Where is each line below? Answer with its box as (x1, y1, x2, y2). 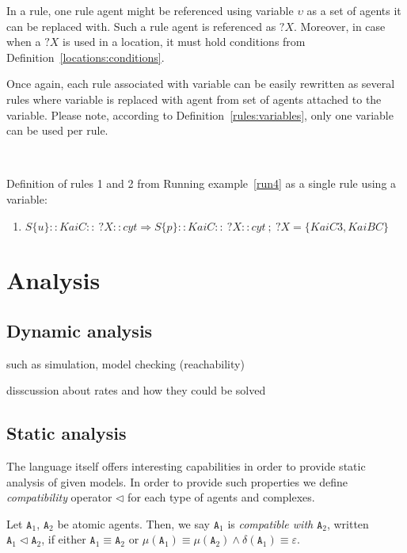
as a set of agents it (306, 2, 401, 18)
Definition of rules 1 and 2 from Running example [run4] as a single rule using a (6, 175, 397, 192)
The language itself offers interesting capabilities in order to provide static (6, 458, 366, 475)
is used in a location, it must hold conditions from (63, 33, 306, 50)
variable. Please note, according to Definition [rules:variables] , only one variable (6, 106, 394, 123)
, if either (41, 531, 86, 547)
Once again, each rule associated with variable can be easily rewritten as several (6, 75, 395, 92)
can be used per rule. (6, 122, 108, 139)
